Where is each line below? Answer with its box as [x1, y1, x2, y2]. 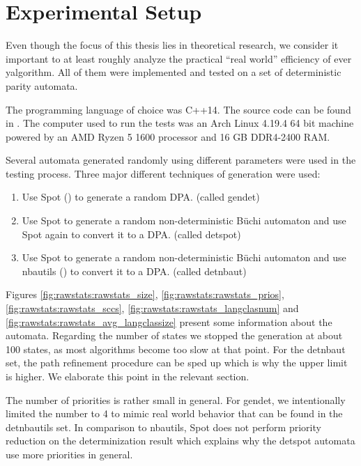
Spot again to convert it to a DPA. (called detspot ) [22, 226, 241, 241]
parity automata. [6, 78, 78, 93]
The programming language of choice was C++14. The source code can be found [6, 102, 351, 116]
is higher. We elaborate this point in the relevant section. [6, 369, 249, 383]
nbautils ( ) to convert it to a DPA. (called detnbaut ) [22, 263, 247, 278]
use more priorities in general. [6, 446, 133, 461]
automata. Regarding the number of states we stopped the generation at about [6, 328, 343, 343]
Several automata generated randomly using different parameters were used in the [6, 153, 356, 167]
